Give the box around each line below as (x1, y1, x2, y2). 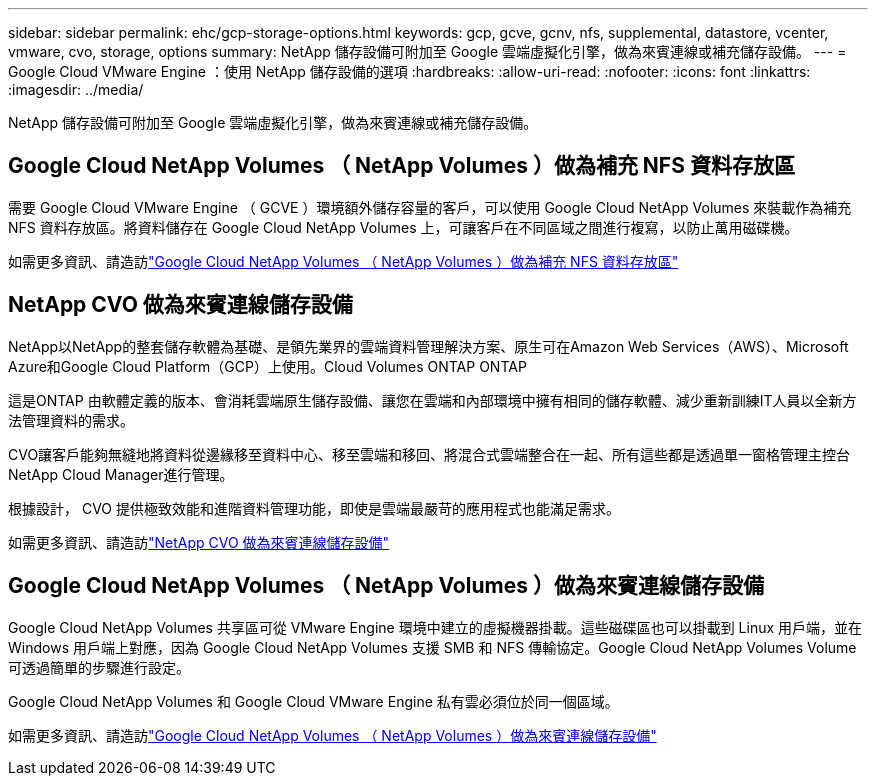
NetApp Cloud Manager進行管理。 (8, 465, 234, 483)
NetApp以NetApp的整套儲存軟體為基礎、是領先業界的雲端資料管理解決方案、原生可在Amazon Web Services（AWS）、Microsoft (8, 337, 849, 355)
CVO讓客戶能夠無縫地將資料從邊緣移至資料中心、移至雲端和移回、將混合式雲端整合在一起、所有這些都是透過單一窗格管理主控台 (8, 445, 851, 463)
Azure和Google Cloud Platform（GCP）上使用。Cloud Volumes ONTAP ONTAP (8, 357, 527, 375)
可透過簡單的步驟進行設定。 (8, 658, 190, 676)
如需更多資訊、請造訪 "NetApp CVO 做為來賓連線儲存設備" (8, 533, 390, 551)
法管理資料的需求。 (8, 411, 134, 429)
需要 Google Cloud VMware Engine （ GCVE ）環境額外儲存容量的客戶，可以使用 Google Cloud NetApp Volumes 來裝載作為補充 (8, 198, 852, 216)
